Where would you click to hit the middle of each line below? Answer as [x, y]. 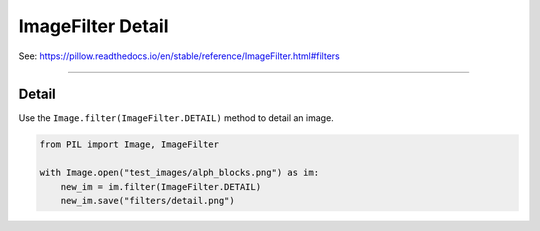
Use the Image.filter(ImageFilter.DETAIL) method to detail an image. [176, 118]
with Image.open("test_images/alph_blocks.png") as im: [179, 173]
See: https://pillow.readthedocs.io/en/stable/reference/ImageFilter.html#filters [179, 56]
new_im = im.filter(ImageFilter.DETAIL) [161, 186]
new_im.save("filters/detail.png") [147, 200]
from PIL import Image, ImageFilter [129, 144]
